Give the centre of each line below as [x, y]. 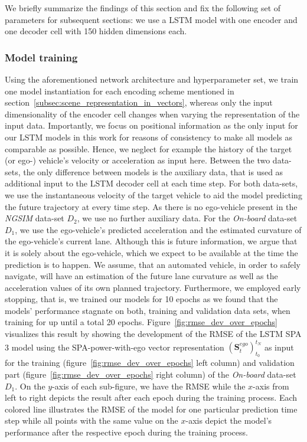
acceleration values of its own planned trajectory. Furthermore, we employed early [153, 287]
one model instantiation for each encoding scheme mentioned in [120, 91]
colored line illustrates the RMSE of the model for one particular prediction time [151, 409]
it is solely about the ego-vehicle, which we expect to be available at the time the [151, 252]
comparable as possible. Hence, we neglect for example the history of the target [148, 148]
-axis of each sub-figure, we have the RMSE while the [149, 386]
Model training [41, 57]
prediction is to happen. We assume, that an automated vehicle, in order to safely [153, 264]
